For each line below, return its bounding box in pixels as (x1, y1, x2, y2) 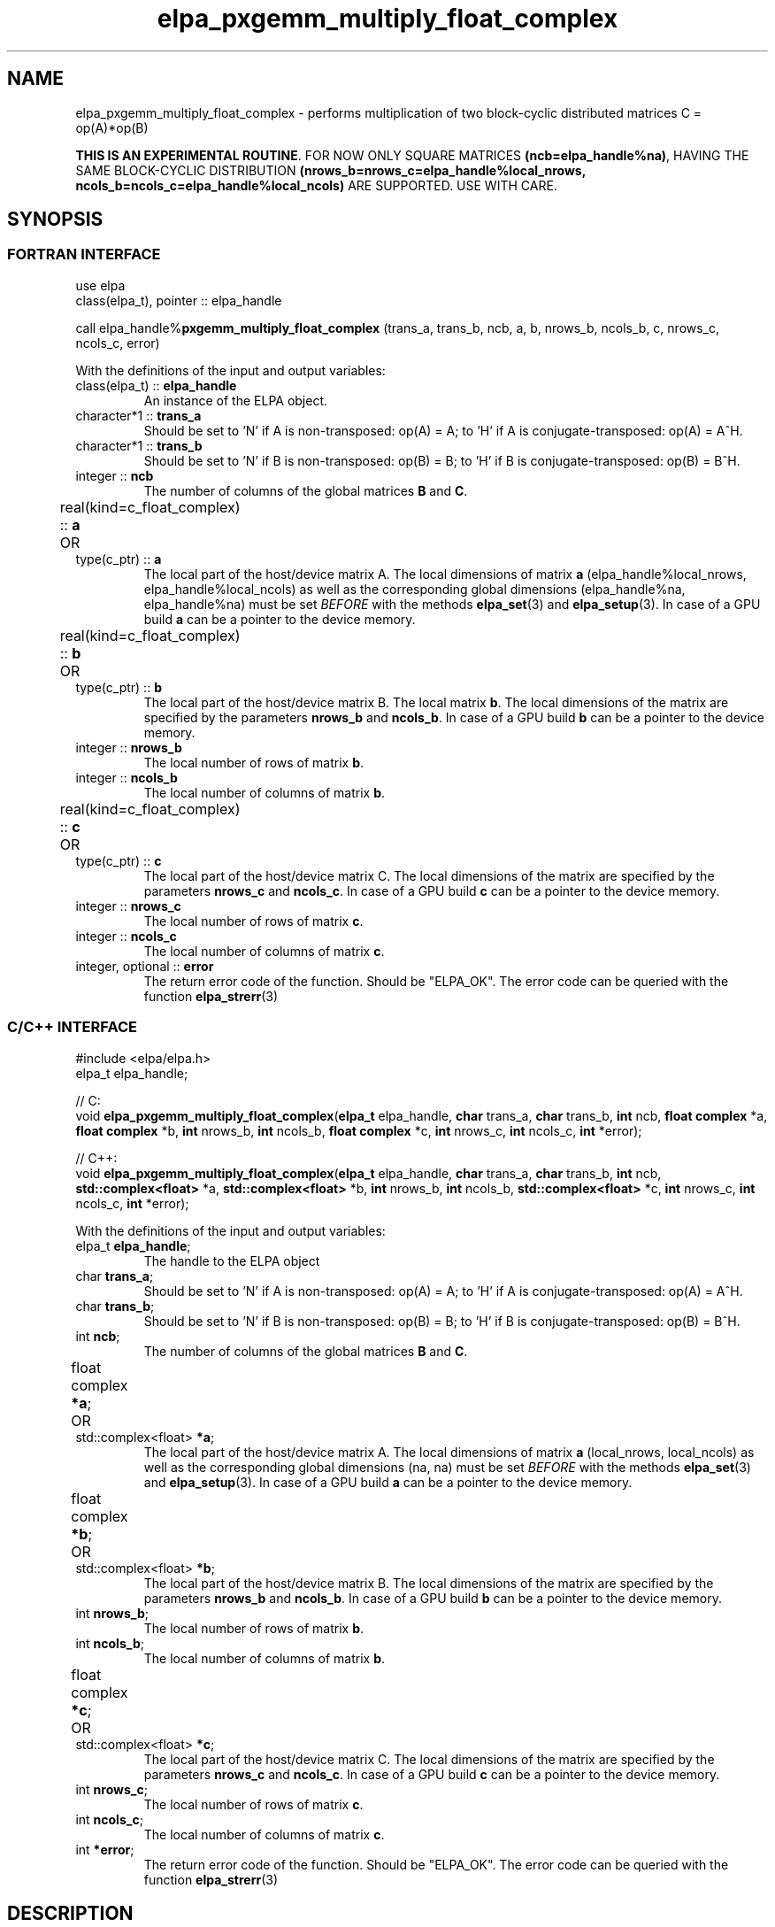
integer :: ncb (75, 467, 154, 483)
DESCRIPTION (7, 1901, 134, 1924)
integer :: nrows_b (75, 739, 182, 755)
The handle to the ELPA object (143, 1253, 320, 1268)
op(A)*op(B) (75, 119, 149, 135)
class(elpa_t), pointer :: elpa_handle (75, 292, 282, 308)
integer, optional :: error (75, 958, 214, 974)
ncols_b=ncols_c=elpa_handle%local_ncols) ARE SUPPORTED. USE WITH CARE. (75, 177, 557, 193)
